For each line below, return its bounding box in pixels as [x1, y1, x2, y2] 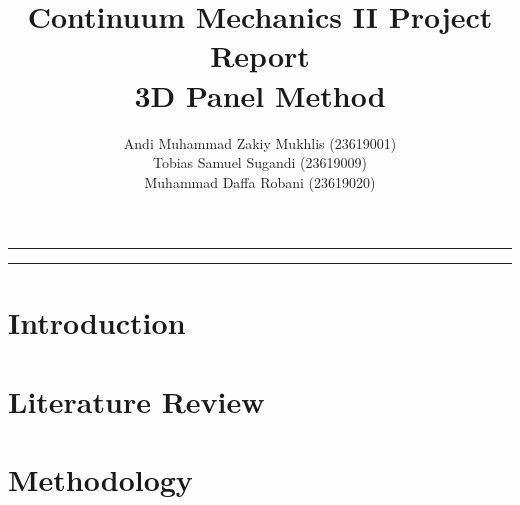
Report [210, 35, 310, 76]
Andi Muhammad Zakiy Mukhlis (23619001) [123, 132, 397, 153]
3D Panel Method [134, 74, 386, 115]
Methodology [8, 459, 193, 500]
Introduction [8, 302, 186, 343]
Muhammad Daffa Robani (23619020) [144, 171, 376, 192]
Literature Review [8, 380, 265, 421]
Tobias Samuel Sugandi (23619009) [153, 152, 367, 173]
